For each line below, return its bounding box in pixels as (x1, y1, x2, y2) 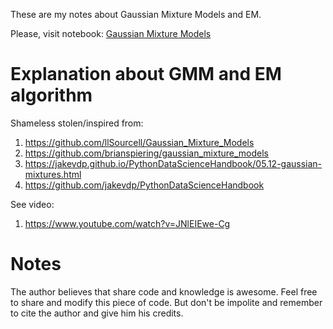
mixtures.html (24, 168, 82, 180)
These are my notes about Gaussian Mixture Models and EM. (10, 9, 262, 20)
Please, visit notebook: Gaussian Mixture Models (10, 28, 212, 39)
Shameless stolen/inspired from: (10, 117, 144, 129)
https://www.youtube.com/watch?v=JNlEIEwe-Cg (24, 217, 231, 229)
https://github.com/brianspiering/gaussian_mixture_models (24, 147, 270, 159)
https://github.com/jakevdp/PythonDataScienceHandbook (24, 179, 265, 191)
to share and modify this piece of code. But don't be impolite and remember (10, 296, 323, 308)
